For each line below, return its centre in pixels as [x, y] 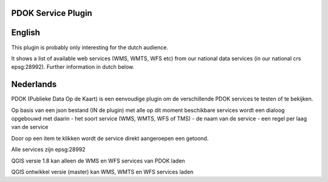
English [26, 33]
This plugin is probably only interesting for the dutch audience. [90, 47]
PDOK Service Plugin [52, 13]
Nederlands [34, 84]
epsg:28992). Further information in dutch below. [73, 67]
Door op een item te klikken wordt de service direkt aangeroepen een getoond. [110, 138]
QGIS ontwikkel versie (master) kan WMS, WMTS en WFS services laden [102, 172]
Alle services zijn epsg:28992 [48, 150]
